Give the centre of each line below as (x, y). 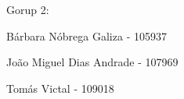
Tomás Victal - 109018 (60, 88)
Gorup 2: (28, 9)
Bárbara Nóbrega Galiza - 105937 (87, 35)
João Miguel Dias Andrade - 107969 (92, 62)
